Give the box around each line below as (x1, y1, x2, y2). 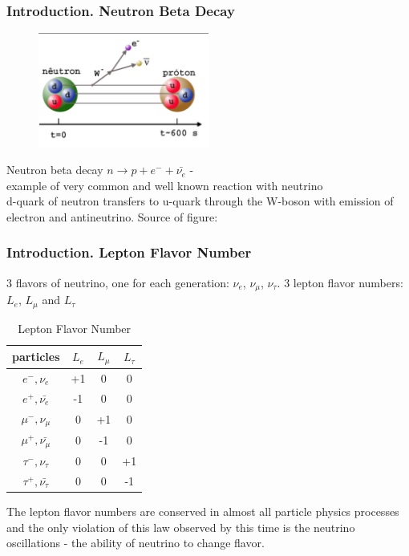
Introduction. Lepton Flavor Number (6, 242, 252, 262)
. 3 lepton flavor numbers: (277, 274, 403, 290)
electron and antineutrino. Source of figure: (6, 208, 218, 225)
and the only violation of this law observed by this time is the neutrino (6, 518, 355, 535)
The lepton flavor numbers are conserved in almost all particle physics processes (6, 502, 399, 519)
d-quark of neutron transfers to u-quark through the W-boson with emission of (6, 193, 394, 209)
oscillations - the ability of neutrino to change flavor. (6, 534, 265, 551)
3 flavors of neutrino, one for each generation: (6, 274, 229, 290)
